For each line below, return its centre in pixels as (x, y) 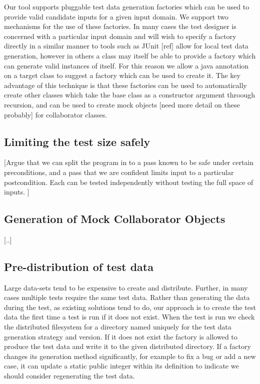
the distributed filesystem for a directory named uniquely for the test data (118, 327)
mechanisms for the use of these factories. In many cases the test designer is (120, 26)
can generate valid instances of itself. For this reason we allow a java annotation (126, 65)
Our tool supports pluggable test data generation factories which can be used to (127, 6)
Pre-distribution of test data (79, 266)
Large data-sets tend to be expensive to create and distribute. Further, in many (126, 287)
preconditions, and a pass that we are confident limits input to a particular (119, 172)
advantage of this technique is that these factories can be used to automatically (125, 85)
